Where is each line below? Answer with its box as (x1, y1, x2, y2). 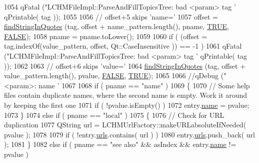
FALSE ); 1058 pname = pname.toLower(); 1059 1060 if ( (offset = (4, 31, 207, 41)
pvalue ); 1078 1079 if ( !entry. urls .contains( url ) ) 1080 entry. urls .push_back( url (4, 129, 255, 139)
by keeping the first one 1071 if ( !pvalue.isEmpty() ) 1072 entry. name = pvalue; (4, 99, 249, 110)
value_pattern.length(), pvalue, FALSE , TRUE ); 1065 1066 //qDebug (4, 70, 219, 81)
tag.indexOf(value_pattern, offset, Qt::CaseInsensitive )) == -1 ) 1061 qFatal (4, 41, 242, 51)
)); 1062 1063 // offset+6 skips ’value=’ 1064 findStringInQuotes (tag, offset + (4, 60, 246, 71)
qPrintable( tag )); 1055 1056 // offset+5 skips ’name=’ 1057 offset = (4, 11, 218, 22)
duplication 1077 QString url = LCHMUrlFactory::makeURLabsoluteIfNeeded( (4, 119, 246, 130)
